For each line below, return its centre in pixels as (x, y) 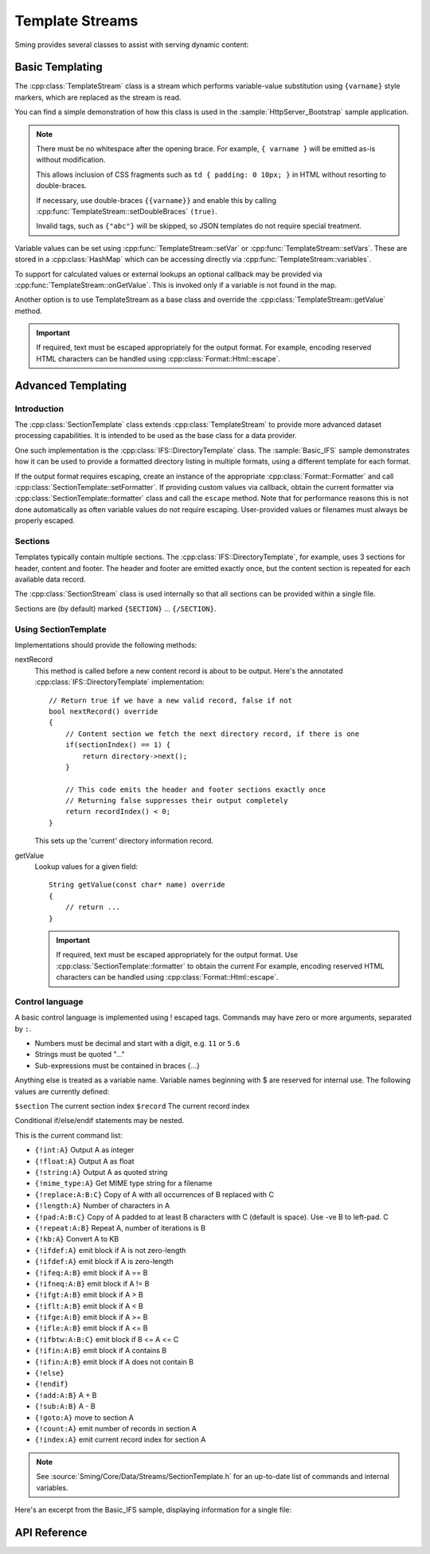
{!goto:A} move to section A (84, 1417)
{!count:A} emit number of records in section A (115, 1428)
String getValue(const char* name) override (137, 885)
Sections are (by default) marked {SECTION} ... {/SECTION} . (115, 609)
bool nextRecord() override (104, 711)
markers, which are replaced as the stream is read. (98, 97)
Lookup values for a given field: (86, 867)
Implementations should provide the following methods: (106, 645)
